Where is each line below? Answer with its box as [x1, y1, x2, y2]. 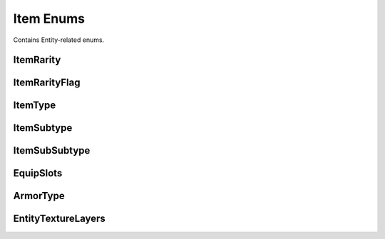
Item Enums [13, 11, 86, 26]
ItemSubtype [13, 122, 73, 134]
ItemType [13, 100, 56, 112]
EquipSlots [13, 167, 63, 179]
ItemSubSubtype [13, 144, 91, 156]
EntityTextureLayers [13, 213, 106, 225]
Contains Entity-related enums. [13, 36, 105, 44]
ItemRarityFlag [13, 77, 81, 89]
